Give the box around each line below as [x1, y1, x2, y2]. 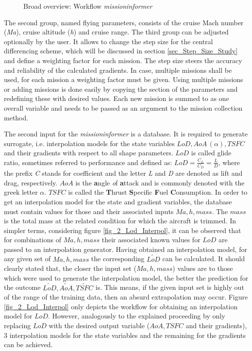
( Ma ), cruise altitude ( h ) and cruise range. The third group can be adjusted [4, 27, 229, 37]
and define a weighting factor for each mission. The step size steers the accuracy [4, 55, 242, 65]
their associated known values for [101, 234, 201, 245]
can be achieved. [4, 339, 53, 350]
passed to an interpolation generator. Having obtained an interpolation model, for [4, 244, 247, 254]
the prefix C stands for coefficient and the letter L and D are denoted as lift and [4, 168, 243, 178]
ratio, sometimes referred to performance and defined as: [4, 157, 172, 167]
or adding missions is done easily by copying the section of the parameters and [4, 84, 238, 94]
